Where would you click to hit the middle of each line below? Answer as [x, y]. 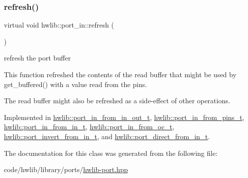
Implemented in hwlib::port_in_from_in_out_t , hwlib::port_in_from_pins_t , [124, 117]
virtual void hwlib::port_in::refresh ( [59, 25]
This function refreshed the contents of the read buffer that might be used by [120, 74]
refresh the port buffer [37, 58]
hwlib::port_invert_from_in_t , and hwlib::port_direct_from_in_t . [107, 136]
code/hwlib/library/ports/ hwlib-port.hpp [66, 169]
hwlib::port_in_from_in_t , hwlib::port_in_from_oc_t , [89, 127]
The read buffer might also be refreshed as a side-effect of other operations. [117, 101]
